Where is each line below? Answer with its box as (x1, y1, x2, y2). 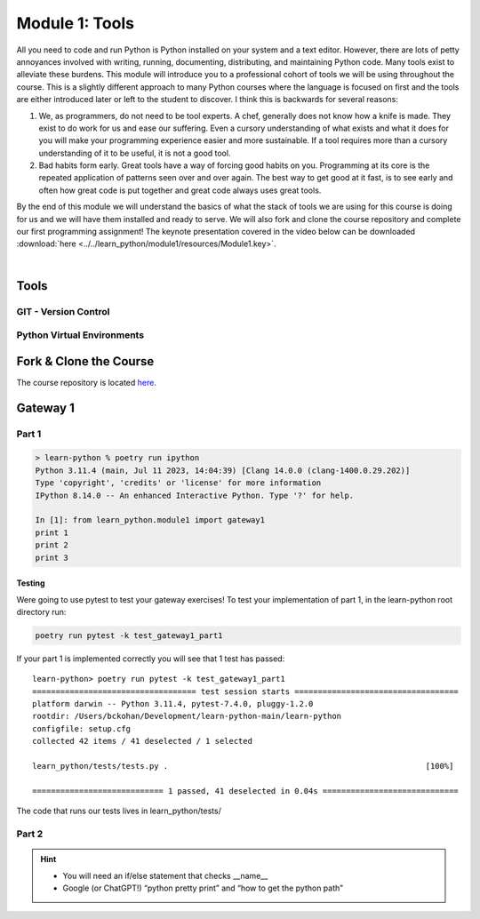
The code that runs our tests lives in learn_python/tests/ (16, 805, 221, 817)
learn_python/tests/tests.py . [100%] (32, 761, 454, 771)
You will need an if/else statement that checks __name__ (62, 870, 268, 881)
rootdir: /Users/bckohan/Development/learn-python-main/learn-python (32, 711, 342, 722)
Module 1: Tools (16, 13, 135, 33)
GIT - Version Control (16, 305, 110, 317)
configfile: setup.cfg (32, 723, 132, 733)
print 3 (35, 552, 68, 563)
